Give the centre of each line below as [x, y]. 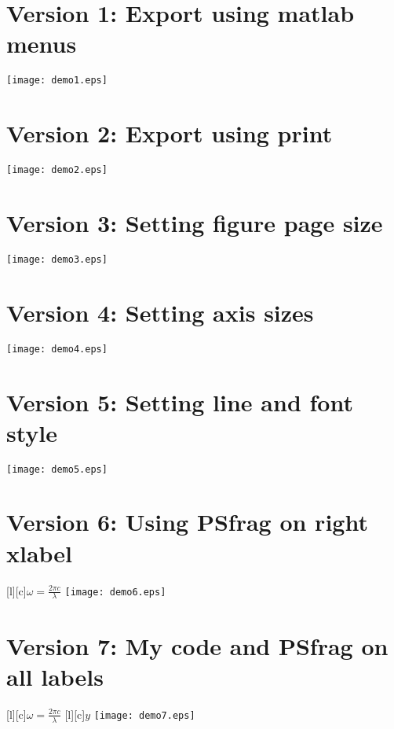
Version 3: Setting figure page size [195, 222]
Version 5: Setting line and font [180, 401]
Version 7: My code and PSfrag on [197, 645]
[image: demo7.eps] [144, 715]
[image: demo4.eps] [57, 349]
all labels [55, 676]
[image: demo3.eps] [57, 259]
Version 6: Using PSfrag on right [187, 522]
